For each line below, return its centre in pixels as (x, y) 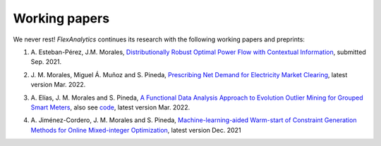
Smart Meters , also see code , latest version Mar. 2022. (110, 107)
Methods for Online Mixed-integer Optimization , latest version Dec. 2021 (136, 130)
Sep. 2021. (46, 62)
